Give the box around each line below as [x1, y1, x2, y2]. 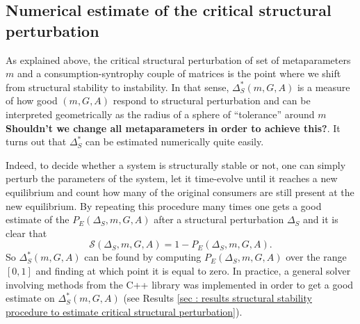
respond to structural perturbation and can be [113, 93, 311, 108]
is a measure [297, 79, 350, 94]
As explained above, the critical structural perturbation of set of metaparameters [6, 52, 351, 67]
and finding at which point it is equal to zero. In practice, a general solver [35, 263, 351, 277]
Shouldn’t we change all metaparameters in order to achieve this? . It [6, 120, 341, 135]
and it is [303, 212, 338, 227]
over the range [286, 250, 347, 264]
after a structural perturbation [154, 212, 284, 227]
